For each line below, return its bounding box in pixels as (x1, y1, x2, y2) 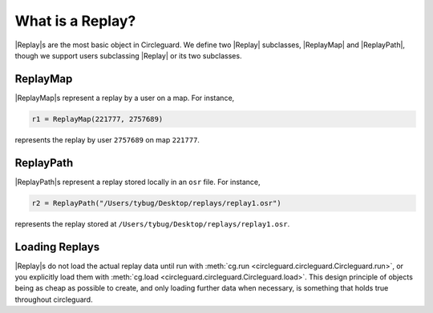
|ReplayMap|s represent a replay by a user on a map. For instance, (14, 93, 235, 102)
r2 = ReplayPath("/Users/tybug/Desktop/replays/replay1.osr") (31, 199, 281, 207)
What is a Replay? (14, 12, 136, 30)
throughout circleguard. (14, 295, 93, 304)
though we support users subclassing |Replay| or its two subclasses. (14, 50, 242, 60)
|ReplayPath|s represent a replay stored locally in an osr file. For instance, (14, 177, 261, 187)
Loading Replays (14, 240, 100, 254)
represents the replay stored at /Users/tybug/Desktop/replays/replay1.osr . (14, 219, 290, 228)
